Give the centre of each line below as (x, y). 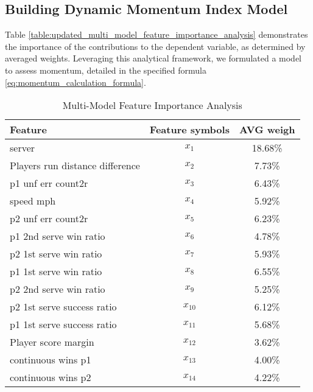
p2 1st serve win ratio (56, 254)
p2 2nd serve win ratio (58, 289)
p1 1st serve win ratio (56, 271)
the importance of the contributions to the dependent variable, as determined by (155, 46)
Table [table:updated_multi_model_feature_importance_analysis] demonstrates (156, 34)
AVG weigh (267, 130)
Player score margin (52, 342)
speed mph (33, 201)
